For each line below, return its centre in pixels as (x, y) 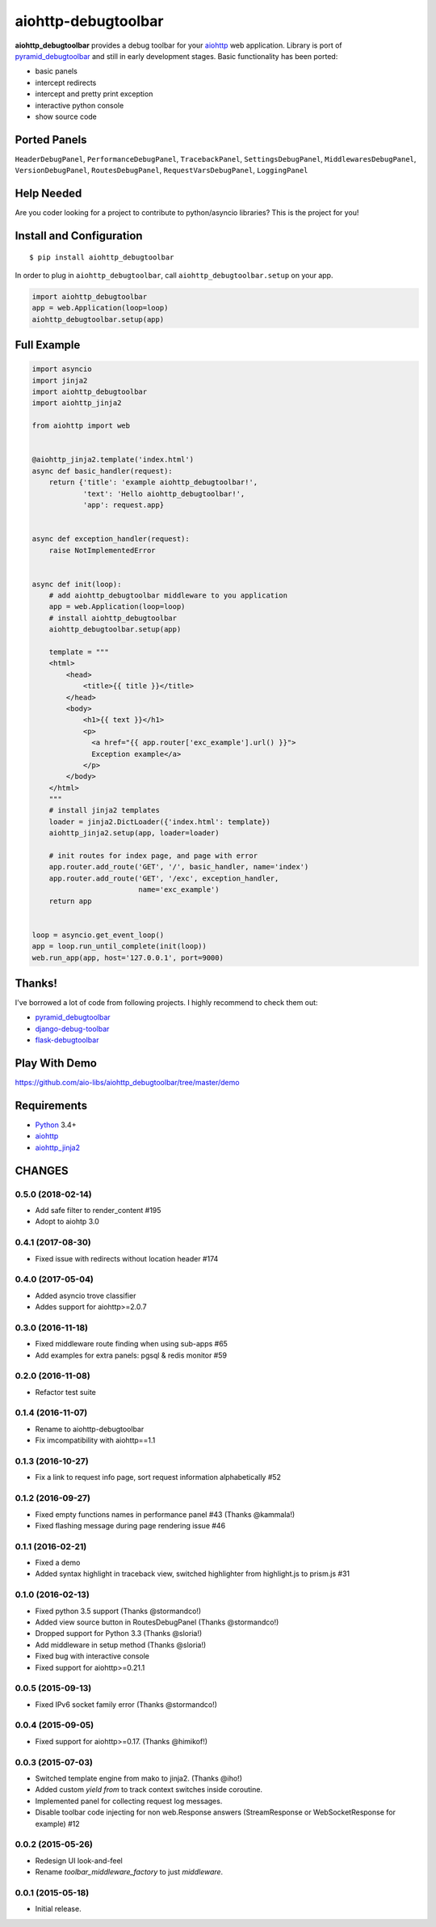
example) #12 (57, 1823)
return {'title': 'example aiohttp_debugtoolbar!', (153, 482)
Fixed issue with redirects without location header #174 (127, 1258)
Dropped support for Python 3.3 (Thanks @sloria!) (119, 1633)
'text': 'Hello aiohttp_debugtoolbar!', (164, 494)
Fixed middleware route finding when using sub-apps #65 (131, 1344)
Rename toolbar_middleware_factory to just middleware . (129, 1872)
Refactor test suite (66, 1392)
